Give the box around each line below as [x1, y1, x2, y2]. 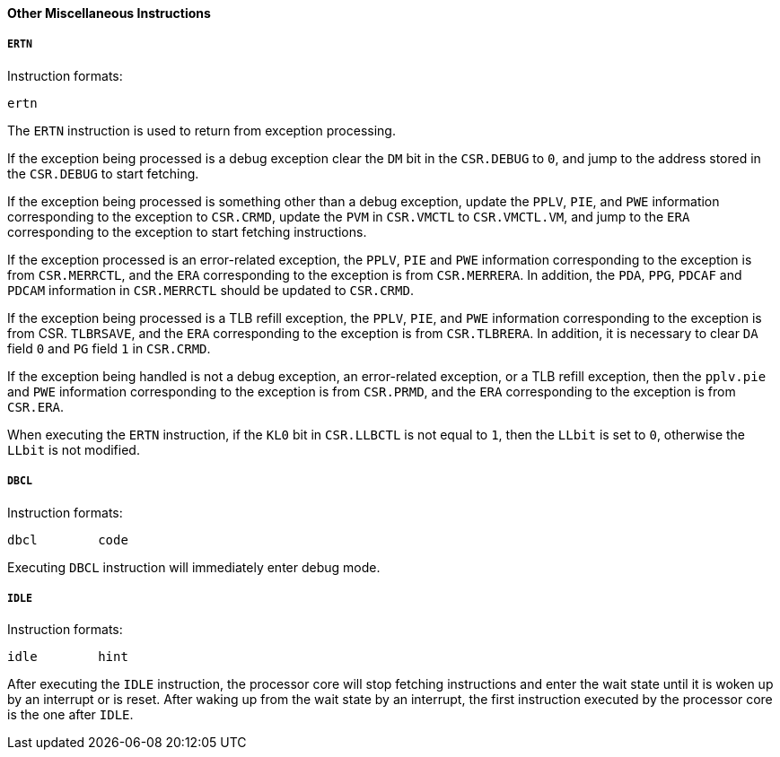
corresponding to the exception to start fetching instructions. [7, 223, 367, 239]
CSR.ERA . [7, 398, 65, 414]
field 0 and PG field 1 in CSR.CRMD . [7, 340, 211, 356]
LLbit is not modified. [7, 441, 140, 457]
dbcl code [7, 532, 128, 547]
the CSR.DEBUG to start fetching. [7, 165, 199, 181]
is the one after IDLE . [7, 707, 134, 723]
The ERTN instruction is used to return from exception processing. [7, 122, 396, 138]
